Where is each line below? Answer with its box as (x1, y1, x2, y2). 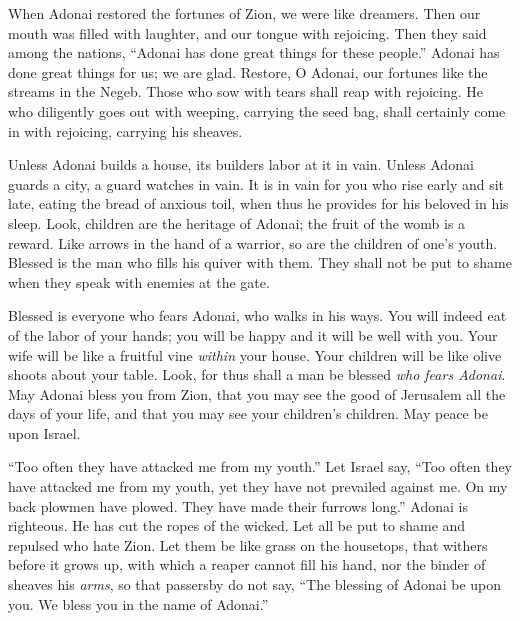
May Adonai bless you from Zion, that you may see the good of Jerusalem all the (8, 383, 506, 404)
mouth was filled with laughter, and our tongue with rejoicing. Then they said (8, 22, 487, 43)
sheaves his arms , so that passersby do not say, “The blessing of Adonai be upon (8, 574, 502, 595)
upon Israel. (8, 422, 81, 443)
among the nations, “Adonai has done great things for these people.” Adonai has (8, 42, 500, 63)
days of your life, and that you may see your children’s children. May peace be (8, 403, 488, 424)
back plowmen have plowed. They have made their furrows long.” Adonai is (8, 495, 468, 516)
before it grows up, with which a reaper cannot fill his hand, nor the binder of (8, 554, 486, 575)
